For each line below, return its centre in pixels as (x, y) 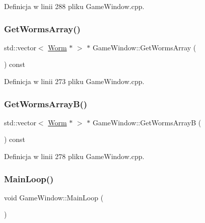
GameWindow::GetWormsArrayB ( (147, 122)
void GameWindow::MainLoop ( (54, 197)
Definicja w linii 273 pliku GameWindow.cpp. (74, 81)
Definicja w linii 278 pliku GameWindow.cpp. (74, 156)
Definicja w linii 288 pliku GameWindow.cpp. (74, 6)
